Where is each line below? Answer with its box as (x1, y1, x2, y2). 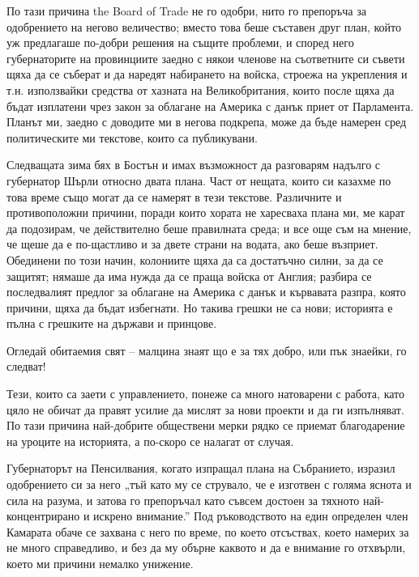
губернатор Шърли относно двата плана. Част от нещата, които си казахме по (6, 172, 391, 189)
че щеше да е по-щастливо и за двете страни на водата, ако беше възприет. (6, 235, 378, 252)
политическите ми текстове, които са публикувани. (6, 129, 258, 146)
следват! (6, 358, 46, 375)
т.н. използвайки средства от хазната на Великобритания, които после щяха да (6, 81, 395, 98)
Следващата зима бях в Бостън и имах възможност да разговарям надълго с (6, 156, 381, 173)
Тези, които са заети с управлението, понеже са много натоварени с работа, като (6, 385, 405, 402)
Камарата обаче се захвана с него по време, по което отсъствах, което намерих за (6, 523, 409, 540)
